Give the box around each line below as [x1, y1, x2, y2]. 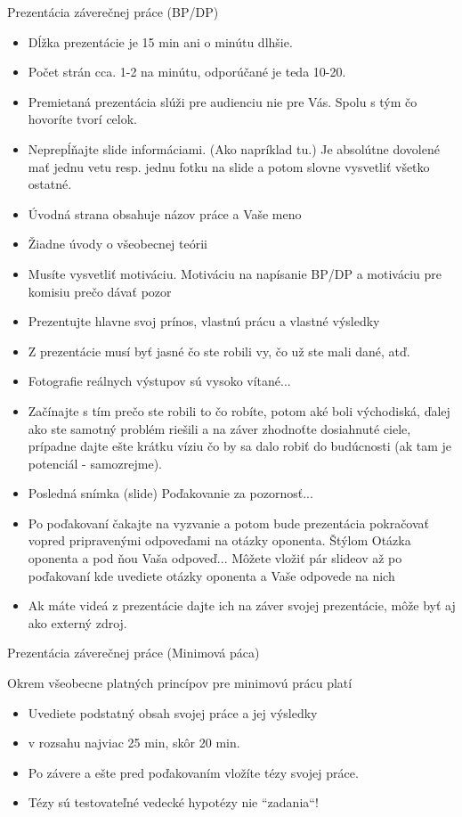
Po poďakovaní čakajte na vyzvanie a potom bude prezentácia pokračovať [28, 513, 430, 532]
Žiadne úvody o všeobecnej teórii [28, 234, 207, 253]
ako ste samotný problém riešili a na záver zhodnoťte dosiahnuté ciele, [28, 419, 411, 437]
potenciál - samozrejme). [28, 453, 163, 472]
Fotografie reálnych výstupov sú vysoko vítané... [28, 372, 291, 390]
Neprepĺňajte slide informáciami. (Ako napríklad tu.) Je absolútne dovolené [28, 139, 440, 158]
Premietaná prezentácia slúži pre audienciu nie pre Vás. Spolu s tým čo [28, 92, 417, 110]
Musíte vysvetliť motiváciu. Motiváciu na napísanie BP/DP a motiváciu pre [28, 264, 442, 282]
